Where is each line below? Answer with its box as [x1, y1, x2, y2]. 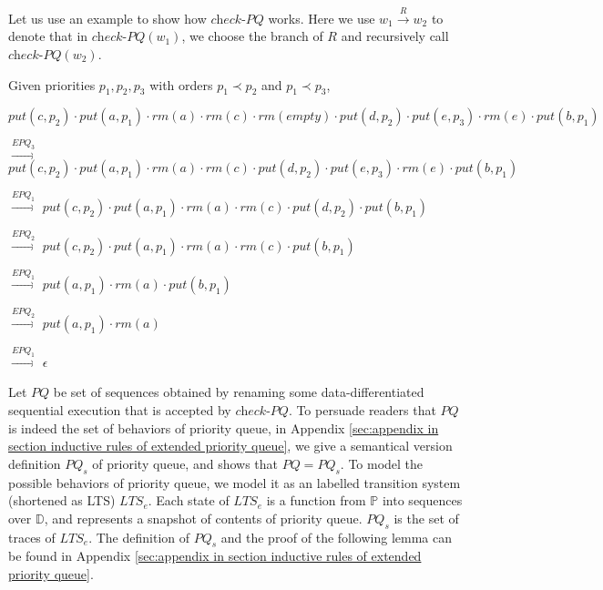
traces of [8, 527, 56, 546]
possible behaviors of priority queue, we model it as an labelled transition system [8, 473, 461, 492]
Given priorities [8, 75, 96, 94]
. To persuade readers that [288, 401, 436, 420]
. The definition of [88, 527, 190, 546]
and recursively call [341, 26, 449, 46]
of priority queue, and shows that [92, 453, 279, 473]
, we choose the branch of [181, 26, 323, 46]
